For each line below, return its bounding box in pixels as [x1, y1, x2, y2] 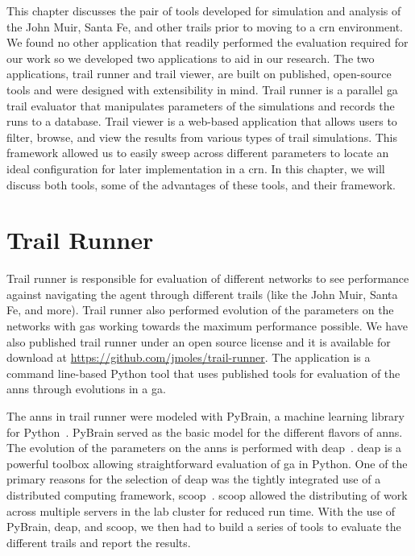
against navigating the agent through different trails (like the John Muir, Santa [6, 285, 398, 302]
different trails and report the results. [6, 533, 191, 550]
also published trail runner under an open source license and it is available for [6, 333, 391, 350]
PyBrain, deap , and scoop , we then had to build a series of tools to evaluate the [6, 518, 401, 535]
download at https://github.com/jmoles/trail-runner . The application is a [6, 349, 371, 366]
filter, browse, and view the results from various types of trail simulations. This [6, 128, 398, 145]
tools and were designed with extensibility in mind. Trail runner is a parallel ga [6, 81, 398, 98]
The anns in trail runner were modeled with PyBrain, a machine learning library [6, 408, 405, 424]
